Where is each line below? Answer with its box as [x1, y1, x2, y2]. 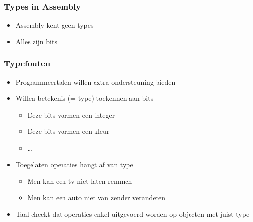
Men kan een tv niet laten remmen [27, 176, 132, 186]
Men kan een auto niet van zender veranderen [27, 192, 166, 202]
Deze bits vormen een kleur [27, 126, 110, 136]
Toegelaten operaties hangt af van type [15, 159, 133, 169]
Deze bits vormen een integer [27, 109, 115, 120]
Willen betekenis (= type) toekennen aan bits [15, 93, 154, 103]
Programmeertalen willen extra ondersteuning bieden [15, 76, 176, 87]
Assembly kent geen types [15, 20, 94, 30]
